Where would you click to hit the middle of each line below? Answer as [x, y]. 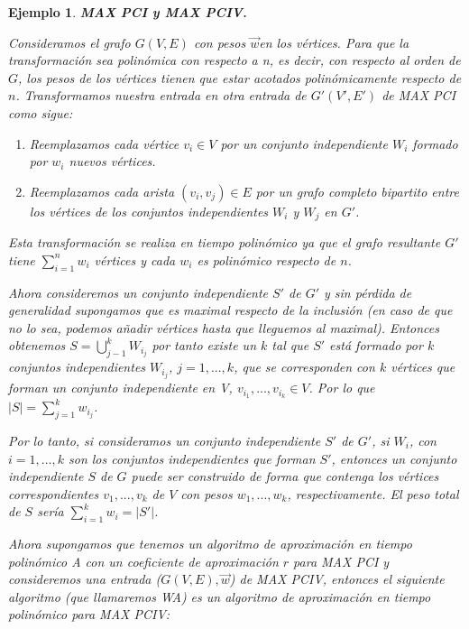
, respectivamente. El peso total [373, 493]
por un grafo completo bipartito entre [357, 191]
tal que [290, 345]
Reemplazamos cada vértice [104, 143]
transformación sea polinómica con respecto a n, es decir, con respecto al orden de [234, 60]
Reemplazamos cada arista [102, 191]
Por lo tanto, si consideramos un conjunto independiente [165, 440]
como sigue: [41, 112]
